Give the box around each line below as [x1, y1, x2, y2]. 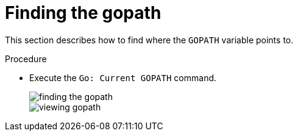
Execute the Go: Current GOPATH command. [29, 72, 217, 83]
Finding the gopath [5, 2, 161, 23]
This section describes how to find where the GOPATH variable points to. [5, 34, 294, 45]
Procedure [5, 53, 47, 64]
